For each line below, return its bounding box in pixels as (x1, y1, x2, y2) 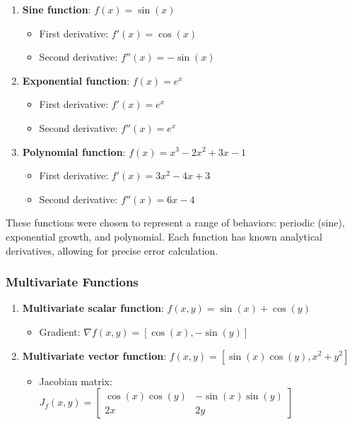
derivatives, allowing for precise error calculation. (6, 243, 218, 258)
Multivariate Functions (6, 273, 139, 291)
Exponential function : (22, 73, 130, 87)
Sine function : (22, 2, 91, 16)
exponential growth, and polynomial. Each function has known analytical (6, 229, 322, 243)
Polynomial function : (22, 144, 126, 159)
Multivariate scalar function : (22, 301, 164, 315)
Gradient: (39, 324, 81, 339)
